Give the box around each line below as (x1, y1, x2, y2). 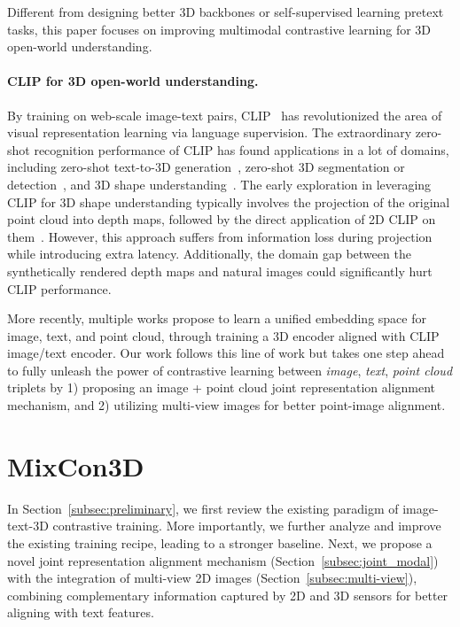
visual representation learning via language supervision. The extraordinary (7, 123, 412, 142)
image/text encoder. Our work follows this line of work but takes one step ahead (7, 344, 445, 362)
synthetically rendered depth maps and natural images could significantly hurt (7, 261, 433, 280)
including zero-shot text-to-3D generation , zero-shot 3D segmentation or (7, 158, 405, 176)
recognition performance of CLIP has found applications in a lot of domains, (34, 140, 449, 159)
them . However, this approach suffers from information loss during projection (7, 227, 433, 245)
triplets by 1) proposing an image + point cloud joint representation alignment (7, 378, 436, 397)
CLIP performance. (7, 279, 112, 298)
